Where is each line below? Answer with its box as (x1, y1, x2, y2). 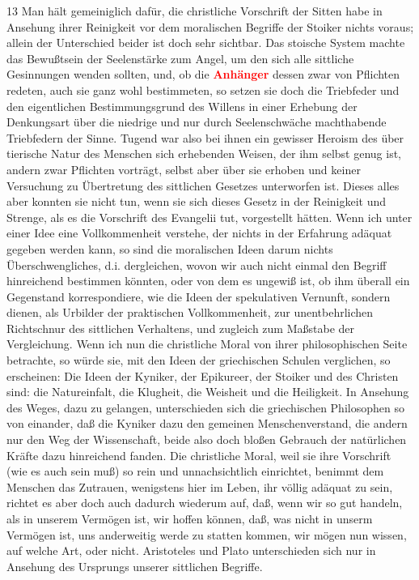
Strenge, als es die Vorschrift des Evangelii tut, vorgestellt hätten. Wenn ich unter (6, 208, 413, 225)
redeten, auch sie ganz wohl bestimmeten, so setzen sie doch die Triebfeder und (6, 81, 400, 98)
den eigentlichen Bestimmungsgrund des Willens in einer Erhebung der (6, 97, 358, 114)
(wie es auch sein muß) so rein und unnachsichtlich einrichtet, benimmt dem (6, 463, 384, 480)
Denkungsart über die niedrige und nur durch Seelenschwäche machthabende (6, 113, 387, 130)
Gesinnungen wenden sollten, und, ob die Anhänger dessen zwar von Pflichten (6, 66, 400, 83)
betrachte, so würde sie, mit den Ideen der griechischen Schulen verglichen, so (6, 352, 391, 369)
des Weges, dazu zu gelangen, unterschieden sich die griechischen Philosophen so (6, 399, 404, 416)
